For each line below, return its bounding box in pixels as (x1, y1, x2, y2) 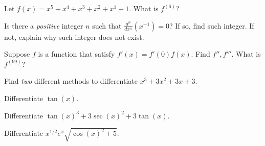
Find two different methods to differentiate (4, 76, 138, 86)
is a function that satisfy (38, 48, 115, 59)
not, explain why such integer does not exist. (4, 31, 144, 42)
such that (92, 20, 122, 31)
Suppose (4, 48, 30, 59)
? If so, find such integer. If (169, 20, 254, 31)
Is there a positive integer (4, 20, 83, 31)
